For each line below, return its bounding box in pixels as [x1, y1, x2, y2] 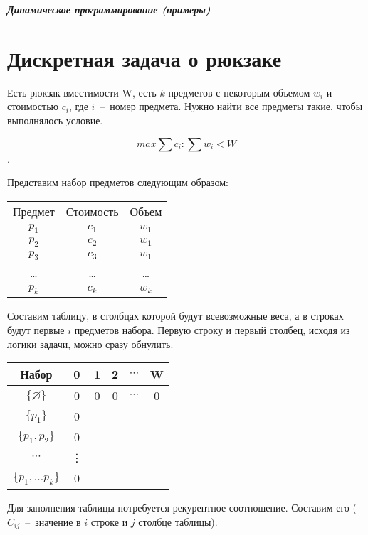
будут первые [7, 323, 65, 337]
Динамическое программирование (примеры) [7, 2, 211, 16]
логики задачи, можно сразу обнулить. [7, 336, 174, 351]
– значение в [25, 514, 81, 529]
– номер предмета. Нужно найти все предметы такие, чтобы [100, 99, 363, 114]
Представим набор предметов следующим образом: [7, 175, 228, 190]
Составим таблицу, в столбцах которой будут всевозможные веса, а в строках [7, 308, 344, 323]
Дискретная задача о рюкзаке [7, 43, 282, 72]
